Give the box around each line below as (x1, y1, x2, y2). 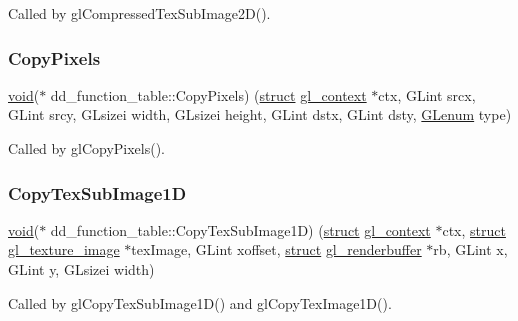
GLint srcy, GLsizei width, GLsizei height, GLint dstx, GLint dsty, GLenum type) (8, 104, 512, 125)
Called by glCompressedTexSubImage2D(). (8, 3, 271, 23)
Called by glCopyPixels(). (8, 138, 166, 158)
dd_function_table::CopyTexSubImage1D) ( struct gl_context (50, 219, 431, 240)
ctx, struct (442, 219, 506, 240)
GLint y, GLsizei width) (8, 259, 155, 279)
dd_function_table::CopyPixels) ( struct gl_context (50, 84, 367, 105)
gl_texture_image (8, 239, 120, 260)
